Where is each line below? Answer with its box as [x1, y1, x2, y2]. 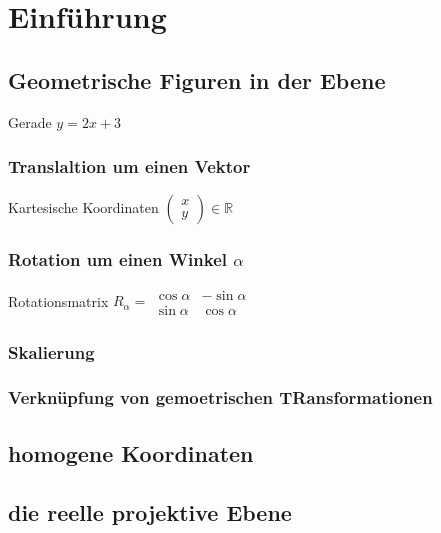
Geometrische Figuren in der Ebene [8, 64, 386, 95]
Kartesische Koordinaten [8, 197, 159, 218]
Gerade [8, 111, 52, 132]
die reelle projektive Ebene [8, 496, 292, 527]
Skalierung [8, 339, 95, 364]
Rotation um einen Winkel [8, 247, 228, 272]
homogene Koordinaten [8, 437, 254, 468]
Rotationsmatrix [8, 290, 109, 311]
